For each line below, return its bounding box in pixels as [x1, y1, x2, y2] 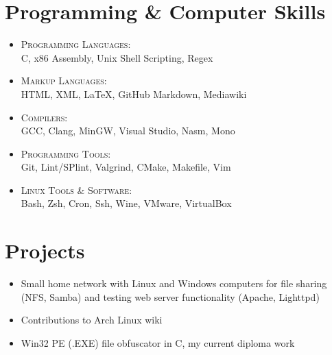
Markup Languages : [21, 73, 107, 88]
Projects [5, 236, 85, 265]
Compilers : [21, 110, 68, 124]
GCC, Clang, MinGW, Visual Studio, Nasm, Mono [21, 123, 235, 138]
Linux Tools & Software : [21, 182, 132, 197]
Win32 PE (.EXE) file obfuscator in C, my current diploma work [21, 335, 295, 350]
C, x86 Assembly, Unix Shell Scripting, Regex [21, 50, 213, 64]
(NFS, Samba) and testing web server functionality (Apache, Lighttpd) [21, 289, 320, 304]
